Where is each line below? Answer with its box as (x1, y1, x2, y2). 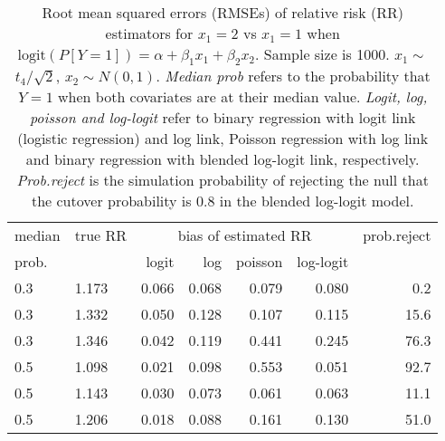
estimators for (105, 23, 194, 43)
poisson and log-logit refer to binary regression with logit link (29, 107, 416, 129)
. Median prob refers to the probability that (156, 65, 431, 87)
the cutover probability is (31, 190, 192, 212)
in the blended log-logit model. (219, 190, 414, 212)
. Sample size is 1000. (255, 43, 390, 64)
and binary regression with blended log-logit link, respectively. (25, 149, 420, 170)
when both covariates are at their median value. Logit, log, (58, 86, 428, 108)
